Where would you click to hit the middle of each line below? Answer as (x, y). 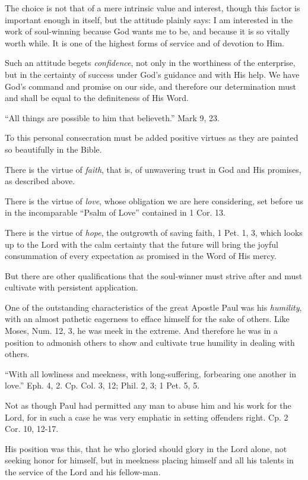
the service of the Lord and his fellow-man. (83, 472)
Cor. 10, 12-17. (32, 429)
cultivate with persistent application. (72, 287)
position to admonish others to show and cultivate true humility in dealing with (150, 342)
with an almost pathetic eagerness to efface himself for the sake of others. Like (147, 319)
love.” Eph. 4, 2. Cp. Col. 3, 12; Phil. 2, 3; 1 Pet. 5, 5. (102, 385)
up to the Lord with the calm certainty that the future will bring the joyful (142, 244)
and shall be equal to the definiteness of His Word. (97, 98)
